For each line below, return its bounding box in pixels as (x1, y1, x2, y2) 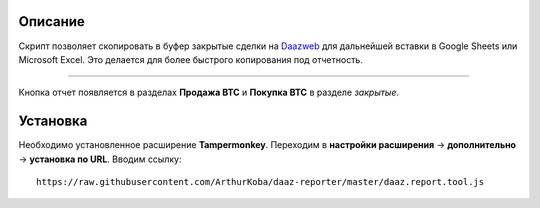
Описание (18, 13, 85, 30)
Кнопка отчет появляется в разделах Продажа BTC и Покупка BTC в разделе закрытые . (18, 86, 400, 99)
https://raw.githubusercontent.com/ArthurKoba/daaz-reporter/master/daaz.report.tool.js (36, 176, 485, 187)
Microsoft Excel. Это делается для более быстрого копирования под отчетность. (18, 53, 364, 65)
